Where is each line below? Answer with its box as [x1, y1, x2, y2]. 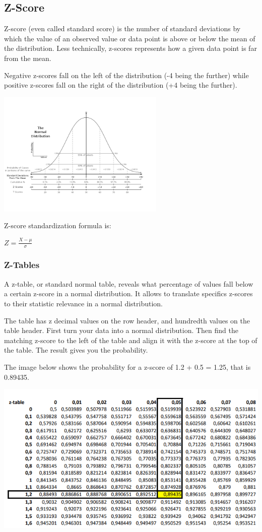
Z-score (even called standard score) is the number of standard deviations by [4, 23, 241, 34]
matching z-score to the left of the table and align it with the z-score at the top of [4, 335, 257, 345]
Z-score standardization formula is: [4, 220, 111, 231]
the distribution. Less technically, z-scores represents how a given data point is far [4, 43, 257, 53]
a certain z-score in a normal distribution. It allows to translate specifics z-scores [4, 288, 253, 299]
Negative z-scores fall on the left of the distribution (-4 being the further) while [4, 70, 249, 80]
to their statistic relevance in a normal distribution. [4, 298, 163, 308]
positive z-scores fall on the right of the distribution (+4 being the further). [4, 80, 237, 90]
